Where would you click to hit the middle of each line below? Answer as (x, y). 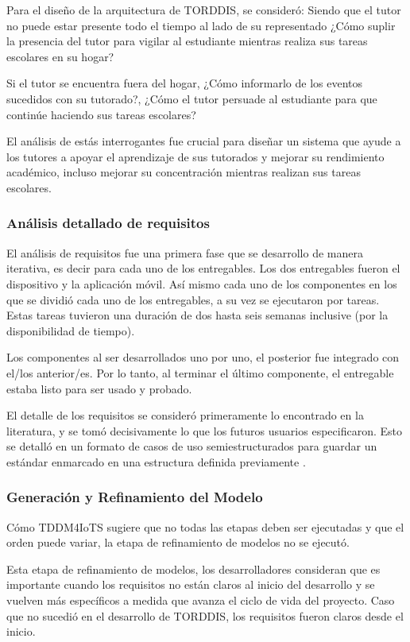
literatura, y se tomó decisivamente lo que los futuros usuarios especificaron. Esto (204, 430)
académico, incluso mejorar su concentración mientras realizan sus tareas (184, 172)
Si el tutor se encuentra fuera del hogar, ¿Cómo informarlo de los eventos (185, 83)
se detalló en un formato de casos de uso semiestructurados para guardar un (192, 446)
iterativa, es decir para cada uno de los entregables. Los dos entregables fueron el (203, 268)
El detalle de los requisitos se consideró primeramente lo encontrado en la (185, 415)
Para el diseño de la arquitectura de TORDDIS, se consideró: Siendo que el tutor (204, 10)
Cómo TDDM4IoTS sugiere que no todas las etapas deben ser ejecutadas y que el (205, 526)
